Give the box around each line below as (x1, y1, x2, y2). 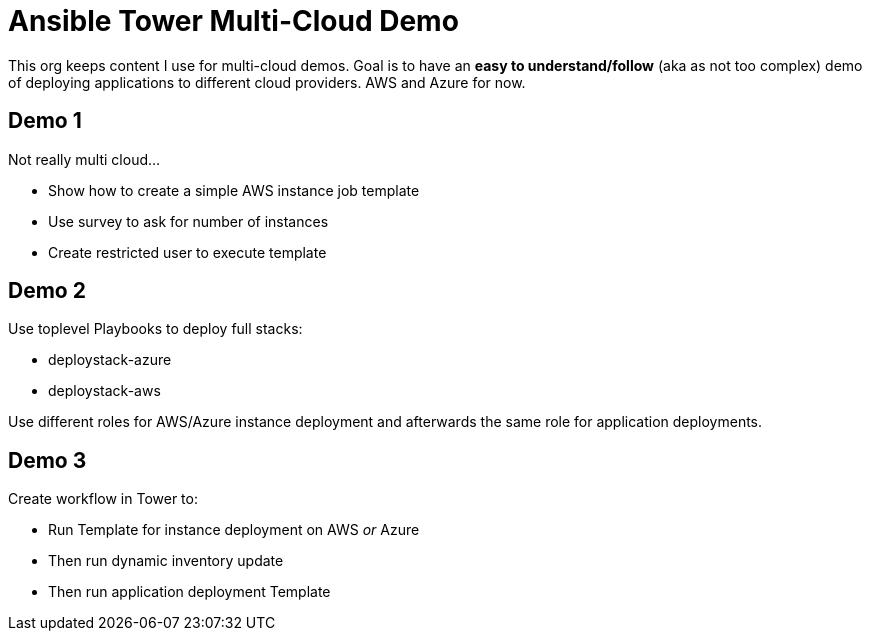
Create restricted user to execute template (48, 243, 327, 261)
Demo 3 (8, 447, 87, 473)
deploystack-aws (48, 382, 161, 400)
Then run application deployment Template (48, 583, 331, 601)
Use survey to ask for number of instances (48, 212, 329, 230)
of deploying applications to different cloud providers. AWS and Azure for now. (8, 73, 526, 91)
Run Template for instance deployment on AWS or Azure (48, 521, 420, 539)
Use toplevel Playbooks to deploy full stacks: (8, 320, 303, 338)
